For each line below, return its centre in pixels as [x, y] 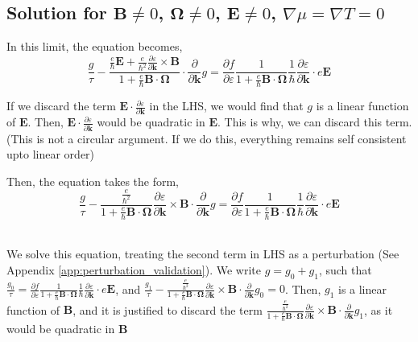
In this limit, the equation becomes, [95, 46]
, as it [379, 309]
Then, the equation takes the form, [93, 181]
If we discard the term [61, 106]
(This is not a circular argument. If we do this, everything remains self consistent [207, 138]
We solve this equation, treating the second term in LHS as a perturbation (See [203, 254]
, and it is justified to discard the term [168, 309]
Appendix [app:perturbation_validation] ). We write [134, 269]
